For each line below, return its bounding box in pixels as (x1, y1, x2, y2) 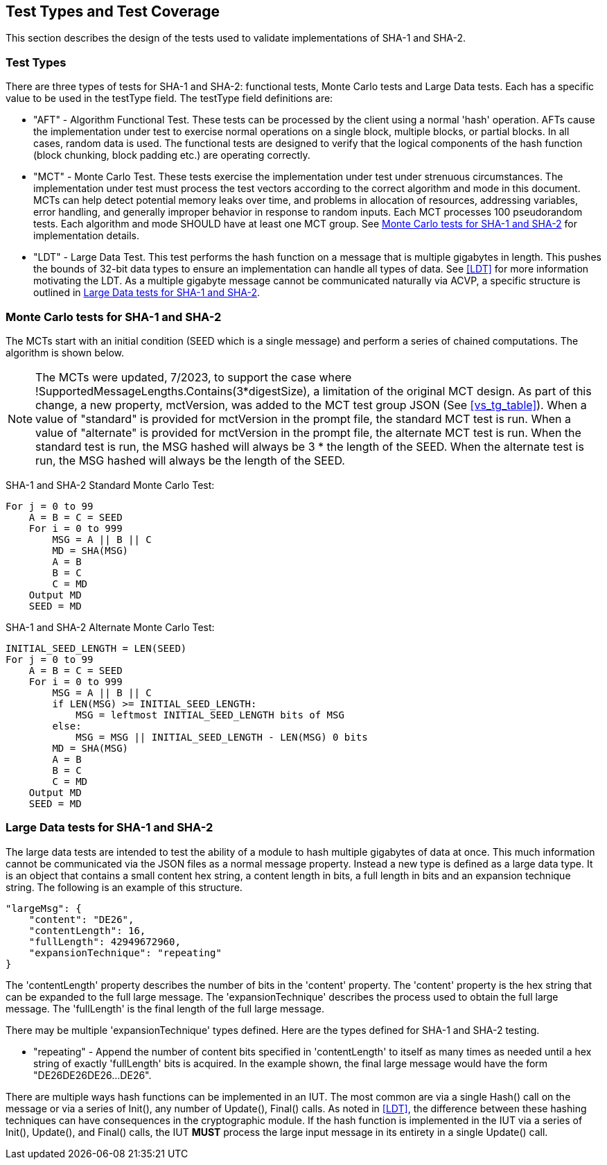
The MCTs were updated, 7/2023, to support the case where (35, 370, 352, 384)
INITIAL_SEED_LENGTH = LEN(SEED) (6, 642, 187, 654)
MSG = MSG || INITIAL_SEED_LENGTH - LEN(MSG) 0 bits (76, 731, 368, 743)
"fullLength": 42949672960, (28, 935, 181, 947)
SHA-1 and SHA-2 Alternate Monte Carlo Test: (6, 621, 215, 633)
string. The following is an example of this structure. (6, 881, 243, 893)
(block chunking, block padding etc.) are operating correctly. (33, 149, 310, 162)
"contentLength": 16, (28, 924, 146, 936)
